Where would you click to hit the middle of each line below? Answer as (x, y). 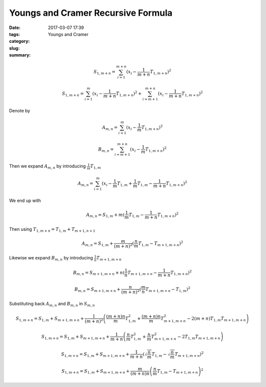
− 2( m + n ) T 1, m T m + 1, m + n (216, 319)
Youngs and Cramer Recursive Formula (91, 13)
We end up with (25, 200)
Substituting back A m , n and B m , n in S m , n (52, 304)
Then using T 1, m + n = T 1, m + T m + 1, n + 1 (52, 230)
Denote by (20, 110)
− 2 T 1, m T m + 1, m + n (199, 337)
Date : (15, 28)
